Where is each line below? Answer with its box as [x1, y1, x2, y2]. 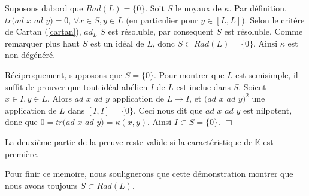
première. [5, 147, 39, 160]
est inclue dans [176, 80, 231, 93]
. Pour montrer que [154, 68, 225, 81]
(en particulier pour [126, 13, 198, 26]
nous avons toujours [5, 179, 78, 191]
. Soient [238, 80, 266, 93]
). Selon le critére [241, 13, 305, 26]
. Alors [47, 92, 72, 105]
